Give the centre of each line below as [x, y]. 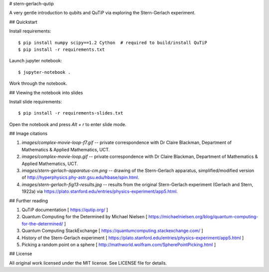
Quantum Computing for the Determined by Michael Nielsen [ [85, 217]
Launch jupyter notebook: [36, 61]
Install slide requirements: [36, 102]
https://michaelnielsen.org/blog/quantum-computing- [203, 217]
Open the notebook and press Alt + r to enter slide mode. [68, 124]
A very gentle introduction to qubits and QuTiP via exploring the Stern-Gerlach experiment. [102, 13]
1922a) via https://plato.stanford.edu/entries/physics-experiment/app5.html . [100, 191]
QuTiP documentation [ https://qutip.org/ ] [65, 210]
